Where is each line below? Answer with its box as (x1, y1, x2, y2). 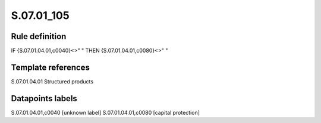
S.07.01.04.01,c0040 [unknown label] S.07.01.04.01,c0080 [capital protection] (11, 109, 200, 116)
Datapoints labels (11, 93, 77, 103)
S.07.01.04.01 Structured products (11, 77, 94, 85)
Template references (11, 62, 90, 72)
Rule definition (11, 31, 67, 41)
